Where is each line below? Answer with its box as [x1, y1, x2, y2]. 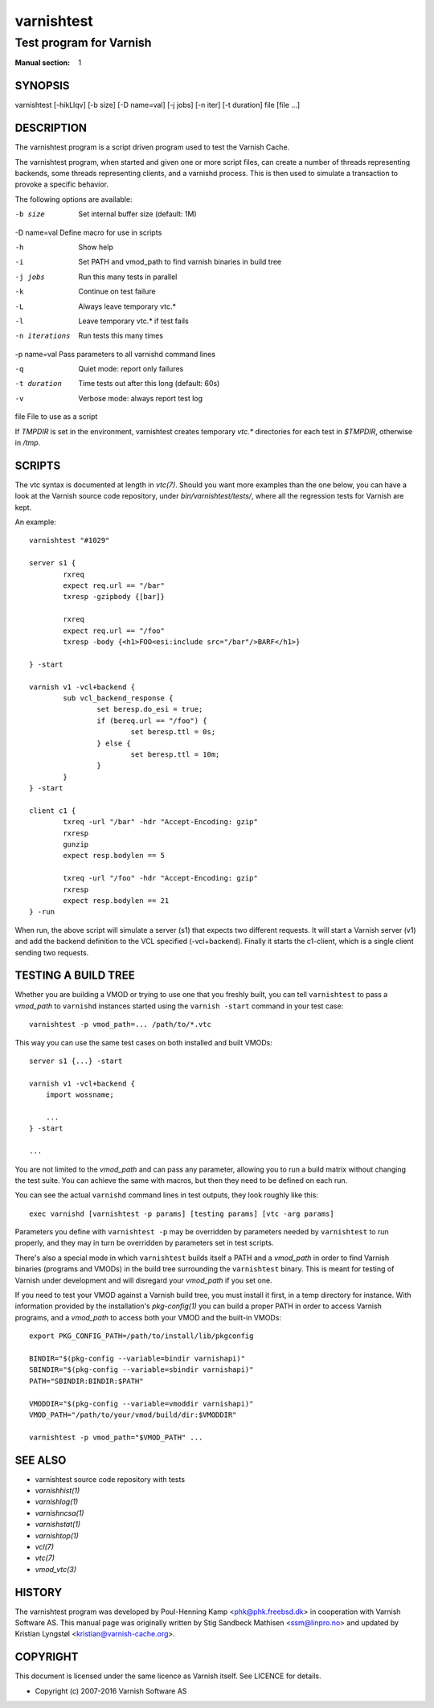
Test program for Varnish [14, 35, 152, 50]
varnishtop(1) [35, 1530, 80, 1540]
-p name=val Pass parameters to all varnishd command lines [14, 349, 216, 359]
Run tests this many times [78, 331, 164, 341]
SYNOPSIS [14, 79, 70, 92]
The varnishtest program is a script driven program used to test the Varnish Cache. [14, 142, 290, 152]
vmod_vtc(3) [35, 1564, 76, 1574]
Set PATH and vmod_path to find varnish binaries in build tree [78, 257, 281, 267]
